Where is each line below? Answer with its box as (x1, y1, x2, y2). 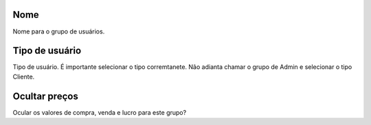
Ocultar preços (12, 90, 78, 102)
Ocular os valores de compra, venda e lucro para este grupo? (12, 108, 187, 116)
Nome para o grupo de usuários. (12, 27, 105, 36)
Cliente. (12, 72, 35, 81)
